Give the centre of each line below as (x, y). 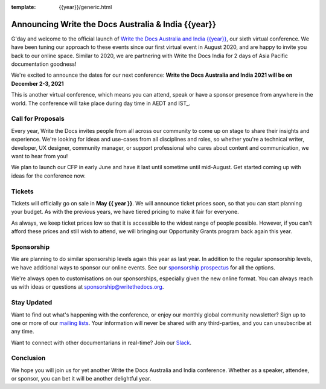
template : (24, 7)
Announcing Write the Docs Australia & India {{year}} (114, 24)
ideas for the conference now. (48, 176)
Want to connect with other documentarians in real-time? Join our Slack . (101, 342)
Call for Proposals (38, 119)
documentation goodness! (44, 64)
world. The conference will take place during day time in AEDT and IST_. (101, 103)
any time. (23, 332)
